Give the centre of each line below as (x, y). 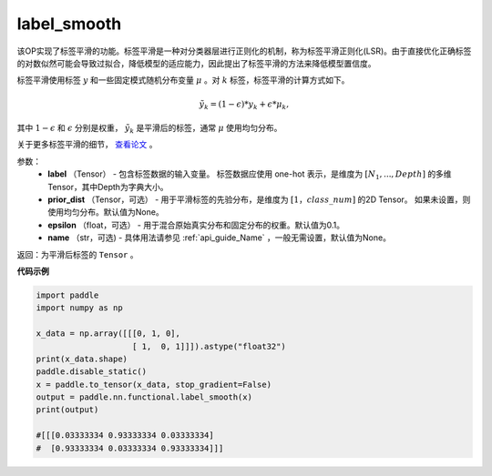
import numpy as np (79, 308)
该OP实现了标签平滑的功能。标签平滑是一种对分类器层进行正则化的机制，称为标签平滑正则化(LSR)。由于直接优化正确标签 (244, 51)
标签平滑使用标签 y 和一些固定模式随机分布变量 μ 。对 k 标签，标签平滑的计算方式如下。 (183, 80)
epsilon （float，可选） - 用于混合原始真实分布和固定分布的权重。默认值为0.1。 (196, 225)
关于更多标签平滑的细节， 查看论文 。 (87, 145)
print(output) (67, 410)
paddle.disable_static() (92, 372)
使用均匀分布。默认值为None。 (106, 212)
